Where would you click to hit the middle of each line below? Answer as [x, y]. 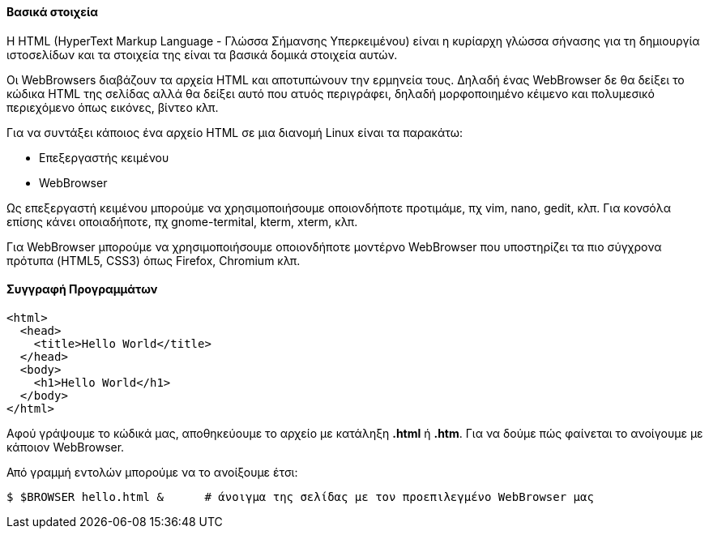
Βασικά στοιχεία [53, 12]
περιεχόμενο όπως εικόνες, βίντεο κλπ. [113, 107]
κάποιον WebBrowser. [66, 447]
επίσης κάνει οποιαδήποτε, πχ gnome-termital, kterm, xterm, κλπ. [182, 221]
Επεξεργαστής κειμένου [104, 157]
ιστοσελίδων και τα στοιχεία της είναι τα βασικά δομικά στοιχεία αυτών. [202, 54]
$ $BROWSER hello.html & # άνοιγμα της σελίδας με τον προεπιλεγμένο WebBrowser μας [300, 496]
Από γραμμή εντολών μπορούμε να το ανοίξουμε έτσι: [152, 472]
